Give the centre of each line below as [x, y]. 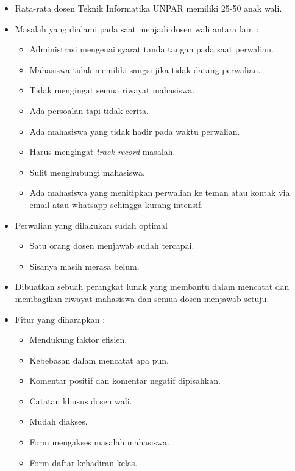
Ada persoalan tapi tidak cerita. [89, 110]
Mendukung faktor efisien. [78, 340]
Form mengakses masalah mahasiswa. [99, 442]
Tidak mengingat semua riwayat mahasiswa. [112, 90]
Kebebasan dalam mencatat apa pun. [99, 360]
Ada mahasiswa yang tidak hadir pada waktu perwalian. [135, 131]
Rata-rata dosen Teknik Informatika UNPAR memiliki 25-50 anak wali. [148, 8]
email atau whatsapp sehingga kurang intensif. [116, 204]
